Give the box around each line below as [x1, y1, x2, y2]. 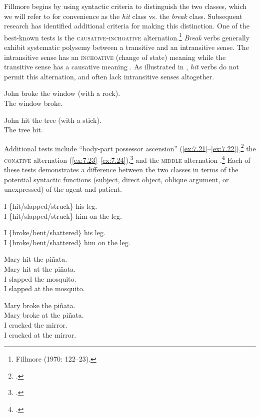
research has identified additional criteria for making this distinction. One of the [4, 20, 249, 31]
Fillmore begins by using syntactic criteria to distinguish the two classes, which [4, 1, 247, 11]
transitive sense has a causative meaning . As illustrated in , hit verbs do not [4, 61, 239, 72]
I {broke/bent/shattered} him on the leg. [4, 237, 130, 247]
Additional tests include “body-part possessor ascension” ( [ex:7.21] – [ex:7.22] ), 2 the [4, 141, 256, 153]
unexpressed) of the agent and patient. [4, 184, 122, 194]
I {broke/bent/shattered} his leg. [4, 227, 105, 238]
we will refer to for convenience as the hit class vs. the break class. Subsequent [4, 10, 242, 21]
